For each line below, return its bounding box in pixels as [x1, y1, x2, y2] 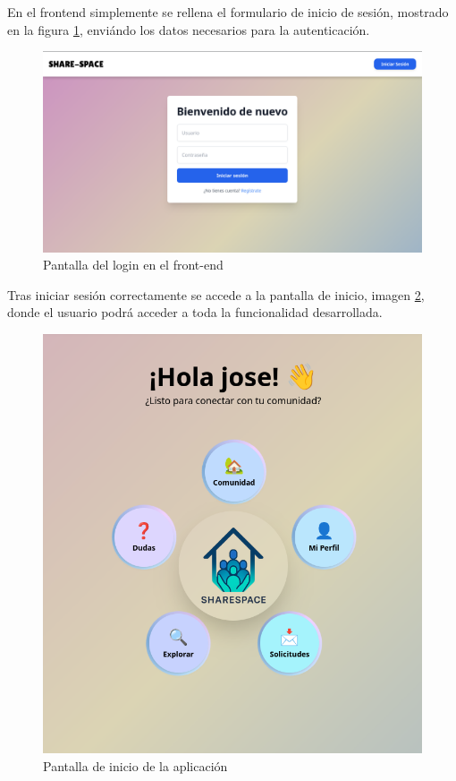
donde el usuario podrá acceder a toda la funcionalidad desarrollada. [7, 303, 383, 322]
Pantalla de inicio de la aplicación [43, 756, 228, 775]
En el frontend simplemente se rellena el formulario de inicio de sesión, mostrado [7, 3, 449, 21]
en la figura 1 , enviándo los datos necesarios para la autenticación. [7, 20, 370, 39]
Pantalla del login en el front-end [43, 255, 224, 274]
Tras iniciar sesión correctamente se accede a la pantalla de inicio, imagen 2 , [7, 285, 425, 304]
